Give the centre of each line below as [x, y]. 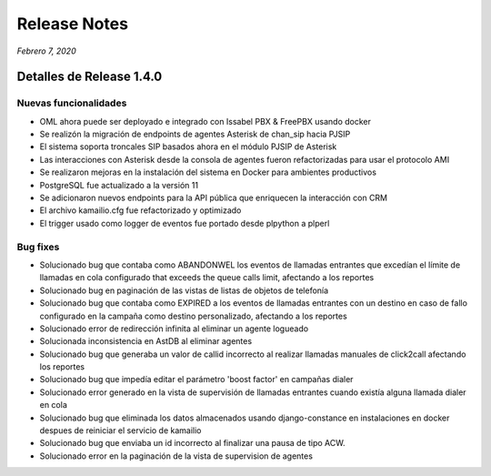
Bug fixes [38, 247]
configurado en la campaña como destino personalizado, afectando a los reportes [193, 316]
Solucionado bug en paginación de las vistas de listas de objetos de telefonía [184, 290]
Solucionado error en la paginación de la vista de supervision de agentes [176, 456]
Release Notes [73, 24]
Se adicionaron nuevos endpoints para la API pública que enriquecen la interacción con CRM [214, 198]
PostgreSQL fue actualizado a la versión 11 [119, 185]
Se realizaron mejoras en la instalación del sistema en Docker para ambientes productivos [208, 172]
